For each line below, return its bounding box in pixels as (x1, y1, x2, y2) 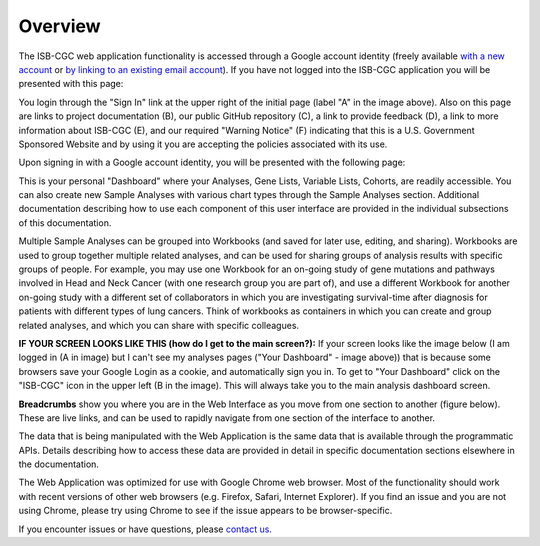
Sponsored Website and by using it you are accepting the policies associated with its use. (18, 138, 388, 150)
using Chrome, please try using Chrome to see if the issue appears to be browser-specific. (18, 505, 393, 517)
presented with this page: (18, 78, 124, 90)
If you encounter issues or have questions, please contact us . (18, 523, 272, 535)
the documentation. (18, 458, 100, 470)
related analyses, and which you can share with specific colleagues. (18, 319, 300, 331)
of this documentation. (18, 216, 112, 229)
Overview (18, 15, 101, 37)
